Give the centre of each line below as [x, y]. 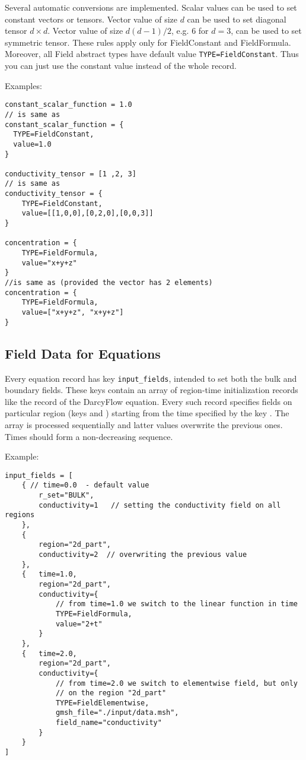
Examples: [23, 85]
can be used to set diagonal [237, 19]
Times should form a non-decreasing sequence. [89, 436]
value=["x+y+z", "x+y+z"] [73, 312]
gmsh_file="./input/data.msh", [117, 713]
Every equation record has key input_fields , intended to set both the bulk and [151, 378]
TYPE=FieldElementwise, [102, 703]
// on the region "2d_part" [111, 693]
